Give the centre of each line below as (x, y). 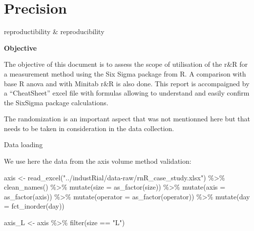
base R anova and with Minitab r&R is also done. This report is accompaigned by (127, 83)
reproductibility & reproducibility (54, 31)
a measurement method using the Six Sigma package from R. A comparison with (125, 73)
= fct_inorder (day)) (34, 206)
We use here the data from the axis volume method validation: (98, 161)
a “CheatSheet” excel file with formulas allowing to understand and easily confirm (127, 93)
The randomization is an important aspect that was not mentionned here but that (127, 119)
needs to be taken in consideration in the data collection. (89, 128)
